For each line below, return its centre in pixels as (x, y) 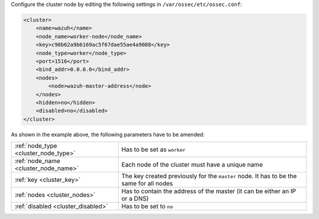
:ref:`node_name (37, 161)
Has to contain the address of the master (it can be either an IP (209, 191)
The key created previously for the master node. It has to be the (209, 176)
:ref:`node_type (36, 146)
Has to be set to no (147, 207)
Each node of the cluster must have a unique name (192, 165)
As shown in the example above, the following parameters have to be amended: (108, 134)
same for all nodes (147, 184)
